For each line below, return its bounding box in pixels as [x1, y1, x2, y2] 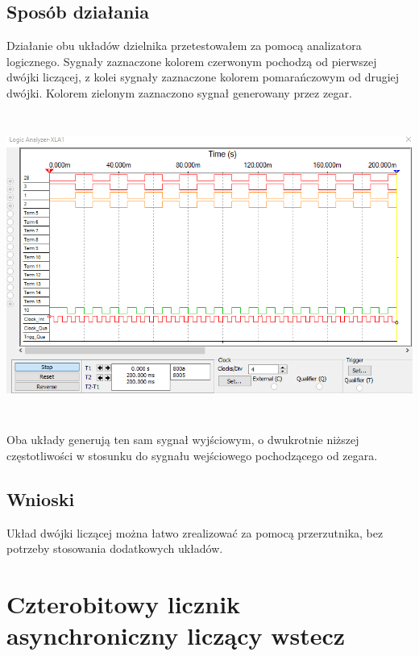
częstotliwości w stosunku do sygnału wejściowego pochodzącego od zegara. [6, 446, 378, 463]
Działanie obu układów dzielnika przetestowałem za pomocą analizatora [6, 37, 362, 54]
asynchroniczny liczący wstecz [6, 619, 346, 652]
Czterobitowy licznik [6, 587, 241, 620]
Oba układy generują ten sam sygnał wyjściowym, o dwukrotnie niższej [6, 431, 359, 448]
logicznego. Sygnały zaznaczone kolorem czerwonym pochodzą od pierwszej [6, 52, 377, 69]
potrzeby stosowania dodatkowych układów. [6, 540, 223, 557]
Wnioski [6, 486, 75, 511]
